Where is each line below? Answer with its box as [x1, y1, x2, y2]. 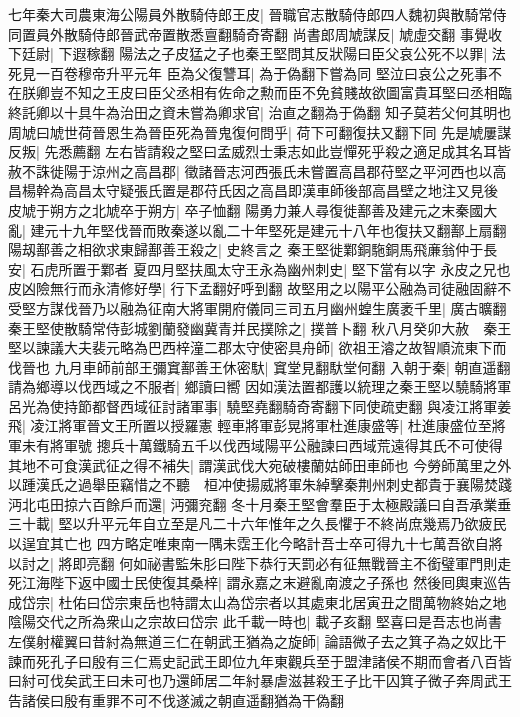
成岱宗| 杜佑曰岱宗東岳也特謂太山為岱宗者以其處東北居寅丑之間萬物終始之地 [8, 591, 507, 612]
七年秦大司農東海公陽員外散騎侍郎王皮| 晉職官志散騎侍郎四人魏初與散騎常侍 [8, 4, 507, 24]
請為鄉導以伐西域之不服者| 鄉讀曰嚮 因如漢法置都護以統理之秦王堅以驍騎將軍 [8, 376, 512, 397]
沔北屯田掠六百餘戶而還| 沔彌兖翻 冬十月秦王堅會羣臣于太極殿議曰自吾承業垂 [8, 493, 512, 514]
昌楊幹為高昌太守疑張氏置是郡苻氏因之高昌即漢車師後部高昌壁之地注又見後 [8, 180, 498, 201]
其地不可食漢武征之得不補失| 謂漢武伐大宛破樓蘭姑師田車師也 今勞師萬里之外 [8, 454, 512, 475]
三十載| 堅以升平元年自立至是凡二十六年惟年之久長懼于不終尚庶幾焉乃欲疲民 [8, 513, 507, 534]
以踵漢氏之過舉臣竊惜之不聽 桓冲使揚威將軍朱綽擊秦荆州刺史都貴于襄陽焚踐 [8, 474, 512, 495]
